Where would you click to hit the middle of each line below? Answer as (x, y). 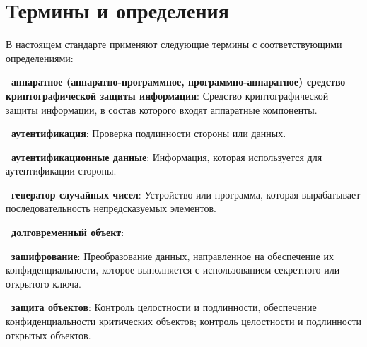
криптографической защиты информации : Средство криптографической (167, 95)
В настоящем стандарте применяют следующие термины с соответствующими (174, 44)
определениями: (40, 58)
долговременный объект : (68, 232)
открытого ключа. (43, 283)
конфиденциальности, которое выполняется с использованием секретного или (173, 270)
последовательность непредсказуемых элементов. (111, 208)
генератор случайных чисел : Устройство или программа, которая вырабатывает (186, 194)
